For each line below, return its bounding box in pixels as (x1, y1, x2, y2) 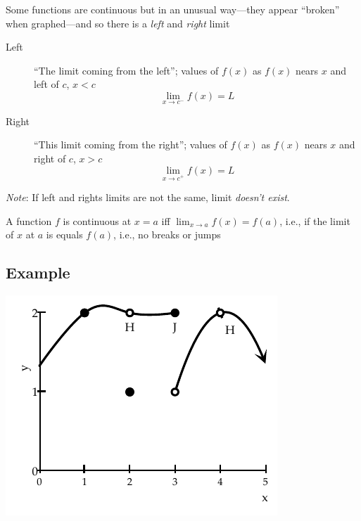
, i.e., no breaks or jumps (113, 227, 221, 242)
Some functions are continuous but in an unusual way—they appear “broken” (6, 2, 340, 16)
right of (34, 150, 66, 165)
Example (6, 262, 70, 283)
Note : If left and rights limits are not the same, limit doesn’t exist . (6, 190, 290, 205)
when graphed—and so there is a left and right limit (6, 15, 230, 30)
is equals (46, 227, 83, 242)
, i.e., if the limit (279, 213, 350, 228)
